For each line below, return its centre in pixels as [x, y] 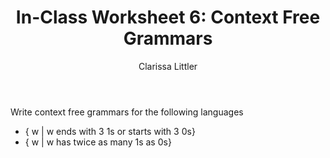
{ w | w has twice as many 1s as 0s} [98, 142]
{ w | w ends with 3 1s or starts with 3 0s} [110, 131]
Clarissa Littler [168, 66]
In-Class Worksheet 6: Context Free [168, 17]
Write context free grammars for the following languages [127, 112]
